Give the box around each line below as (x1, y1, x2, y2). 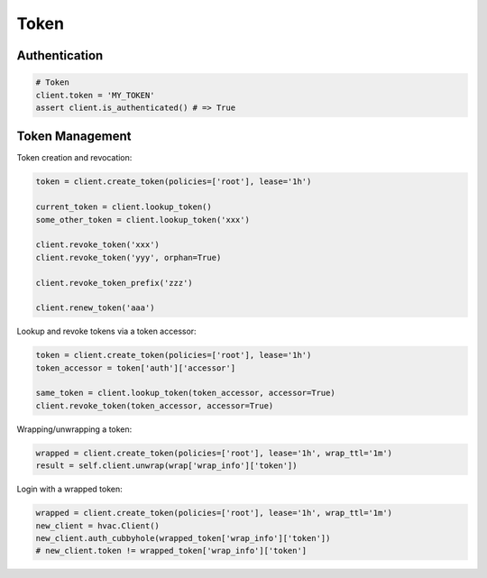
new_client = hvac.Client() (35, 520, 160, 531)
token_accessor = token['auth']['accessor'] (35, 362, 236, 373)
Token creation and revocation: (16, 152, 133, 163)
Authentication (16, 48, 104, 63)
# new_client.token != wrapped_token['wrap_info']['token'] (35, 546, 308, 556)
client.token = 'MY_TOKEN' (35, 90, 155, 100)
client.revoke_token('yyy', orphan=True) (35, 252, 222, 262)
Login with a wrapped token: (16, 483, 124, 495)
